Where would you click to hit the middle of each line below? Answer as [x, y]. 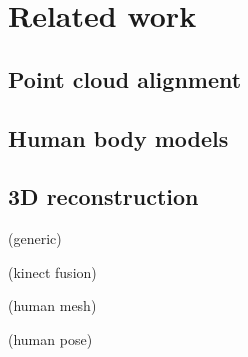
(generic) [35, 238]
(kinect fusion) [52, 271]
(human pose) [50, 338]
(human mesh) [52, 305]
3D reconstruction [103, 196]
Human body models [118, 137]
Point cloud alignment [125, 78]
